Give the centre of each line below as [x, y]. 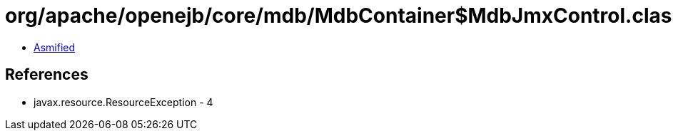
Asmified [55, 47]
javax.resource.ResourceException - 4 [123, 102]
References [47, 75]
